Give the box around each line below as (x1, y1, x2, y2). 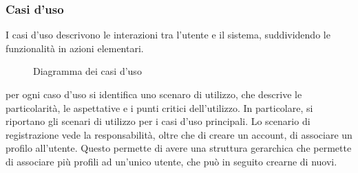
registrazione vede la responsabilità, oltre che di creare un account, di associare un (6, 127, 352, 141)
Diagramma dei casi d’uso (33, 64, 142, 78)
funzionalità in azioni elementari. (6, 41, 144, 55)
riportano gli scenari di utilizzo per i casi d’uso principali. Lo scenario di (6, 114, 310, 128)
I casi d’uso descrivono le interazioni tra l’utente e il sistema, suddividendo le (6, 27, 330, 42)
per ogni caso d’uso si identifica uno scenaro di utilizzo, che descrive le (6, 87, 302, 101)
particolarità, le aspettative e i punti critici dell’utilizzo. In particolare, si (6, 100, 313, 115)
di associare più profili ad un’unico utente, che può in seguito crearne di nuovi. (6, 154, 337, 168)
